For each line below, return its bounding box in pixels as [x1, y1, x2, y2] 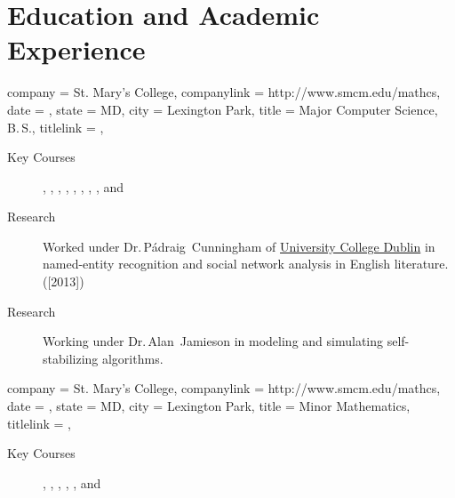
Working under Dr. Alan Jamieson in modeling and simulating [43, 332, 384, 350]
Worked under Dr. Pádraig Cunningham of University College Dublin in [43, 237, 435, 255]
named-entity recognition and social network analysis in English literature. [43, 254, 449, 273]
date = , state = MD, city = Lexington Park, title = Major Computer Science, [7, 100, 438, 118]
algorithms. [101, 349, 164, 367]
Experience [7, 31, 146, 68]
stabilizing [43, 349, 99, 367]
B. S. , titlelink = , [7, 117, 104, 136]
